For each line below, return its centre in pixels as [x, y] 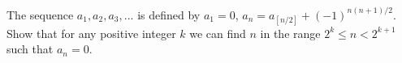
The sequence [40, 14]
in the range [290, 33]
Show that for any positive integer [91, 33]
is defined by [169, 14]
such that [30, 49]
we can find [218, 33]
